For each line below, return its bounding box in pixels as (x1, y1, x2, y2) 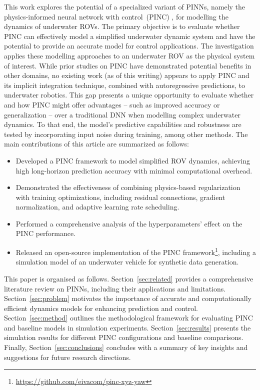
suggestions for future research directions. (4, 351, 131, 362)
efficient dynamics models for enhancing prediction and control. (4, 302, 198, 313)
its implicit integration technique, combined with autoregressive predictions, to (4, 79, 245, 90)
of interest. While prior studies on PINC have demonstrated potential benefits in (4, 60, 251, 70)
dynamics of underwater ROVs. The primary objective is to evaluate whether (4, 21, 240, 31)
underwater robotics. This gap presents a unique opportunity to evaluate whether (4, 89, 254, 100)
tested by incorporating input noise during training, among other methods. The (4, 128, 248, 139)
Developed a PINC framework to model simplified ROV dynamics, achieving (15, 155, 250, 165)
